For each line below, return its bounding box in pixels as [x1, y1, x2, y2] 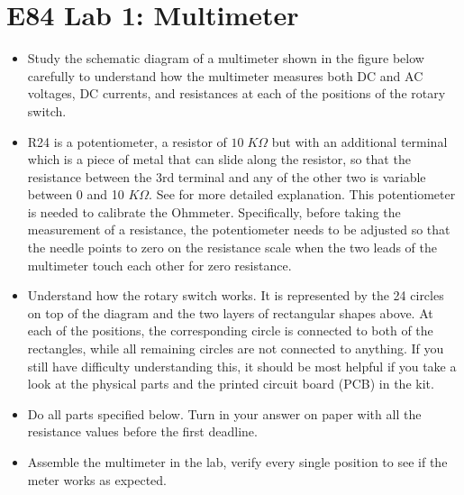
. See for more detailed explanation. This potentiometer [149, 185, 456, 204]
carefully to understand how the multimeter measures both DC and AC [27, 66, 423, 85]
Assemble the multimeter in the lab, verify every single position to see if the [27, 453, 448, 471]
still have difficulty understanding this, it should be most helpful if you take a [27, 356, 457, 375]
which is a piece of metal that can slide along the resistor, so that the [27, 150, 411, 169]
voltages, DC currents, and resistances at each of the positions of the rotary [27, 84, 446, 103]
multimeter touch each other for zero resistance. [27, 255, 292, 274]
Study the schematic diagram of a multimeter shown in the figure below [27, 49, 424, 68]
